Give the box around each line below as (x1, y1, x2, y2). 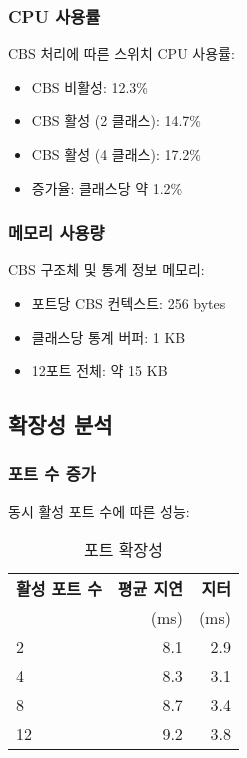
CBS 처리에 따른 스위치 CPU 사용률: (8, 43, 235, 64)
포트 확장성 (84, 538, 163, 562)
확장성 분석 (8, 409, 113, 440)
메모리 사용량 (8, 220, 105, 245)
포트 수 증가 (8, 461, 96, 486)
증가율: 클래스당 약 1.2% (31, 177, 183, 198)
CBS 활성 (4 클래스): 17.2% (31, 144, 201, 164)
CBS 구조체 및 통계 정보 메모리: (8, 259, 205, 280)
